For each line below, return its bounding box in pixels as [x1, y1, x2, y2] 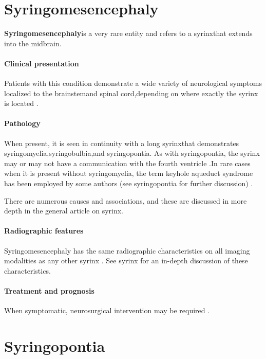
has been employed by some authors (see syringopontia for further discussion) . [4, 178, 253, 189]
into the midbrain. [4, 38, 62, 48]
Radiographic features [4, 225, 84, 236]
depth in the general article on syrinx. [4, 205, 123, 216]
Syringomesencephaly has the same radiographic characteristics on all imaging [4, 245, 250, 256]
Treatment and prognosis [4, 285, 94, 296]
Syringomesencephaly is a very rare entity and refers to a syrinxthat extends [4, 28, 253, 39]
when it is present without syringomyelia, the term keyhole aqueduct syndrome [4, 168, 253, 178]
